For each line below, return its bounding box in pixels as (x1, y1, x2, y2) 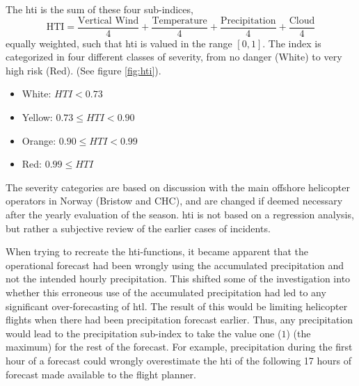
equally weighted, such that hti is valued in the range (6, 35, 232, 50)
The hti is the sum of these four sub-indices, (6, 2, 193, 16)
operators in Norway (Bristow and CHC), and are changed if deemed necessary (6, 193, 343, 208)
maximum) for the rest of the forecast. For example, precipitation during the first (6, 339, 353, 354)
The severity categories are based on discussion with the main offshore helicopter (6, 179, 350, 194)
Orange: (22, 133, 56, 147)
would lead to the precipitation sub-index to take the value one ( (6, 325, 282, 340)
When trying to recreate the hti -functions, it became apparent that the (6, 244, 309, 259)
